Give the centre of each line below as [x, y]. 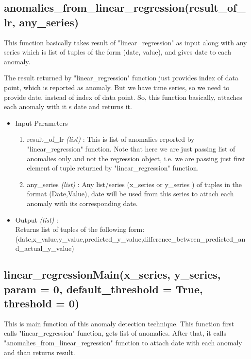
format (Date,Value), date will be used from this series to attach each [130, 194]
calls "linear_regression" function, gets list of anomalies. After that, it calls [115, 333]
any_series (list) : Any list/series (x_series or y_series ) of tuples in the [134, 184]
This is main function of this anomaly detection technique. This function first [119, 323]
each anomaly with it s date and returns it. [68, 106]
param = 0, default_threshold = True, [103, 289]
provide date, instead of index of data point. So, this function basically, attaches [123, 97]
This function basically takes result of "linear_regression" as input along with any [125, 42]
